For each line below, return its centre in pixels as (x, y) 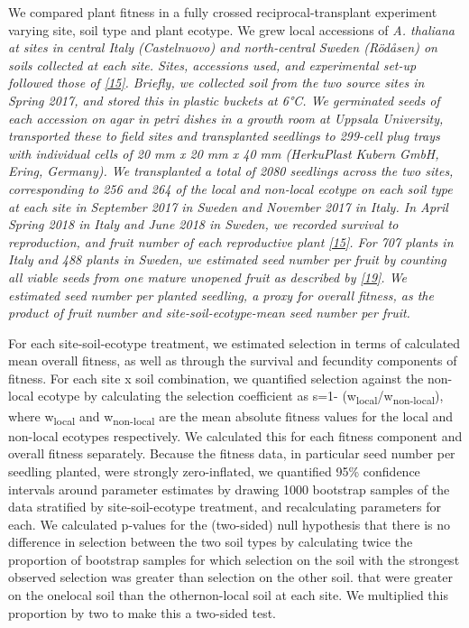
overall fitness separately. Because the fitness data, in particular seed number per (232, 453)
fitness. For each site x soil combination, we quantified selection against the (216, 378)
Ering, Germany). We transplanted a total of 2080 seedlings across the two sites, (231, 171)
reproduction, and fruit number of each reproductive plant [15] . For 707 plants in (231, 241)
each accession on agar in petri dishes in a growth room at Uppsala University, (226, 118)
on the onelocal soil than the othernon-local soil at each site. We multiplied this (229, 595)
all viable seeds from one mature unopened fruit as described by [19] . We (208, 277)
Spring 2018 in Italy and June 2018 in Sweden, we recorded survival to (203, 224)
